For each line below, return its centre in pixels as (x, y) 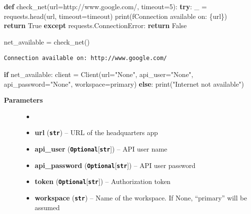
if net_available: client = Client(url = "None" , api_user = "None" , (99, 74)
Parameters (24, 100)
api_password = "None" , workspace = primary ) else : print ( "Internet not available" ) (124, 84)
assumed (47, 207)
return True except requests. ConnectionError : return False (95, 25)
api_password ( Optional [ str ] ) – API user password (115, 165)
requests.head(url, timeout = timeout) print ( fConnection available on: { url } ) (116, 16)
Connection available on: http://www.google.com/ (86, 58)
